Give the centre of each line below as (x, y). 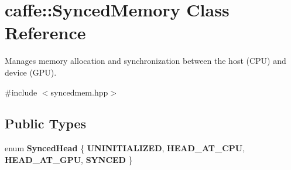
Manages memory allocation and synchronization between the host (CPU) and (145, 61)
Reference (45, 33)
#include (21, 92)
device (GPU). (31, 72)
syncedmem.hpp (79, 92)
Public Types (46, 123)
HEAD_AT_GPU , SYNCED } (69, 159)
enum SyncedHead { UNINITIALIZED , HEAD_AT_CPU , (125, 148)
